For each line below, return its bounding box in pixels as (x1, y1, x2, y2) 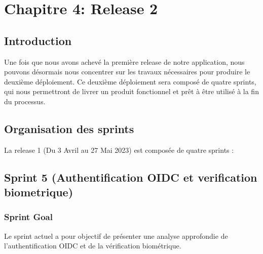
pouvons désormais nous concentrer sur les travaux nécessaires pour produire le (4, 66, 250, 77)
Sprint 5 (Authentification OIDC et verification (4, 169, 257, 185)
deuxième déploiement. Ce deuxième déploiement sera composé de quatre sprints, (4, 76, 256, 87)
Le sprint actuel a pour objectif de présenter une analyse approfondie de (4, 230, 228, 241)
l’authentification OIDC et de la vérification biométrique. (4, 240, 181, 251)
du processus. (4, 96, 46, 106)
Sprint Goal (4, 210, 53, 223)
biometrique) (4, 184, 73, 200)
